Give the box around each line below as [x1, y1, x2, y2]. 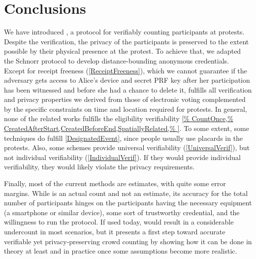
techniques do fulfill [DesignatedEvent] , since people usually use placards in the [4, 132, 243, 143]
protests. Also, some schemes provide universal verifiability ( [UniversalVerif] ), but [4, 142, 250, 153]
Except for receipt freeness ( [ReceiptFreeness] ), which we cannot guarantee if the [4, 65, 247, 75]
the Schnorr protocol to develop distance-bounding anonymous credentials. [4, 55, 229, 65]
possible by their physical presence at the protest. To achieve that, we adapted [4, 46, 241, 56]
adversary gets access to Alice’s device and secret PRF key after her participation [4, 75, 250, 85]
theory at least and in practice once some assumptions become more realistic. [4, 246, 237, 256]
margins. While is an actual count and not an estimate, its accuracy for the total [4, 188, 248, 198]
